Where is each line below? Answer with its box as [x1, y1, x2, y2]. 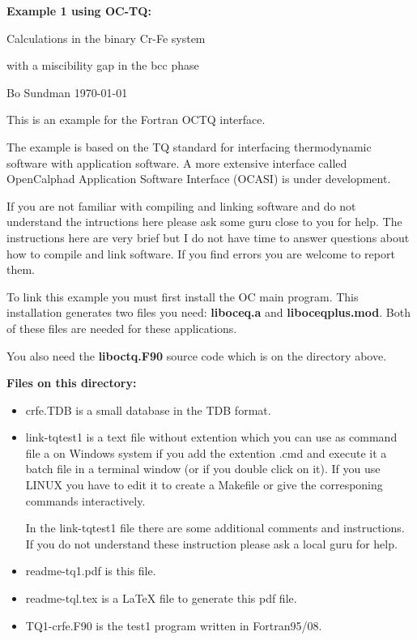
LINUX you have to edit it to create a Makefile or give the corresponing [25, 476, 383, 493]
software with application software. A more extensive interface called [6, 154, 347, 171]
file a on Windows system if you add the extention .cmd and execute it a [25, 444, 387, 461]
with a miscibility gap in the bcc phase [6, 57, 199, 74]
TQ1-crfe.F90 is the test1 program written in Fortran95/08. [25, 617, 322, 634]
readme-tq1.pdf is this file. [25, 562, 156, 579]
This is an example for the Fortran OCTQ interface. [6, 111, 266, 128]
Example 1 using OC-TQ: [6, 2, 151, 19]
